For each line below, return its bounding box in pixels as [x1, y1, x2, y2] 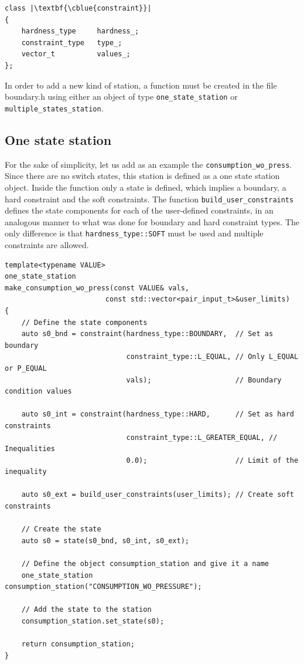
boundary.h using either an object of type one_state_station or [5, 90, 238, 103]
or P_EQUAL [5, 364, 47, 372]
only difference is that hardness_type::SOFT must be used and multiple [5, 227, 264, 239]
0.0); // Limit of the [126, 456, 299, 465]
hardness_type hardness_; [21, 27, 139, 36]
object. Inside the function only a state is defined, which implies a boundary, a [5, 181, 286, 193]
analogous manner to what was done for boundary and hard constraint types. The [5, 215, 299, 228]
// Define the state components [21, 318, 148, 327]
